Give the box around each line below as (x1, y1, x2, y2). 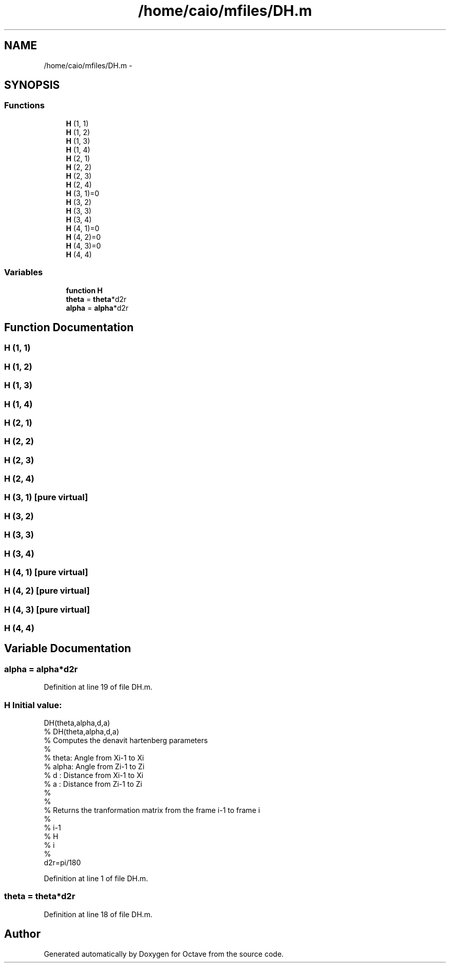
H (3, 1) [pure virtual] (4, 492, 88, 503)
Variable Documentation (4, 642, 132, 655)
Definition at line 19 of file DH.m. (44, 682, 153, 692)
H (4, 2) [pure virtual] (4, 585, 90, 596)
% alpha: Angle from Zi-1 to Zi (44, 762, 145, 771)
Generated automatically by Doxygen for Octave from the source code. (44, 949, 284, 958)
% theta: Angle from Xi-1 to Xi (44, 753, 144, 762)
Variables (4, 267, 43, 278)
